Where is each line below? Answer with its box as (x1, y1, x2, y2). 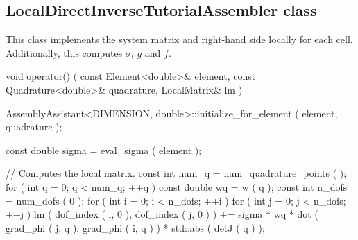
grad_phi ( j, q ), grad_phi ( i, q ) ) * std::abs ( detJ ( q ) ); (6, 220, 265, 234)
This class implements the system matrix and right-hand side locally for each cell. (6, 32, 353, 46)
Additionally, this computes (6, 45, 123, 60)
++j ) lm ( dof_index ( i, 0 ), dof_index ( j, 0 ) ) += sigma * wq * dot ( (6, 207, 318, 221)
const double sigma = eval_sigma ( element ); (6, 142, 202, 157)
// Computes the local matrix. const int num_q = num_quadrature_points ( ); (6, 166, 347, 180)
